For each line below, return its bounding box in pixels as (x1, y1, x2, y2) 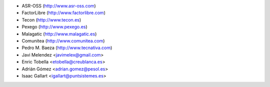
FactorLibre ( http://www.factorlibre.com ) (21, 10, 106, 16)
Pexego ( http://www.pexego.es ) (21, 24, 87, 30)
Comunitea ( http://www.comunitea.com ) (21, 37, 105, 43)
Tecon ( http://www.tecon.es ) (21, 16, 81, 22)
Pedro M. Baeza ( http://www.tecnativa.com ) (21, 45, 112, 51)
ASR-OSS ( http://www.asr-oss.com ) (21, 3, 96, 8)
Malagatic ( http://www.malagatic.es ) (21, 30, 97, 37)
